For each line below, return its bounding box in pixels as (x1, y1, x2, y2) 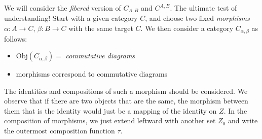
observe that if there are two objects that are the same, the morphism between (4, 95, 248, 106)
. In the (223, 105, 247, 116)
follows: (4, 33, 27, 44)
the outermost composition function (4, 125, 115, 136)
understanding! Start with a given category (4, 13, 138, 23)
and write (228, 115, 258, 126)
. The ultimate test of (170, 3, 237, 13)
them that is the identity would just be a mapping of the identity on (4, 105, 217, 116)
